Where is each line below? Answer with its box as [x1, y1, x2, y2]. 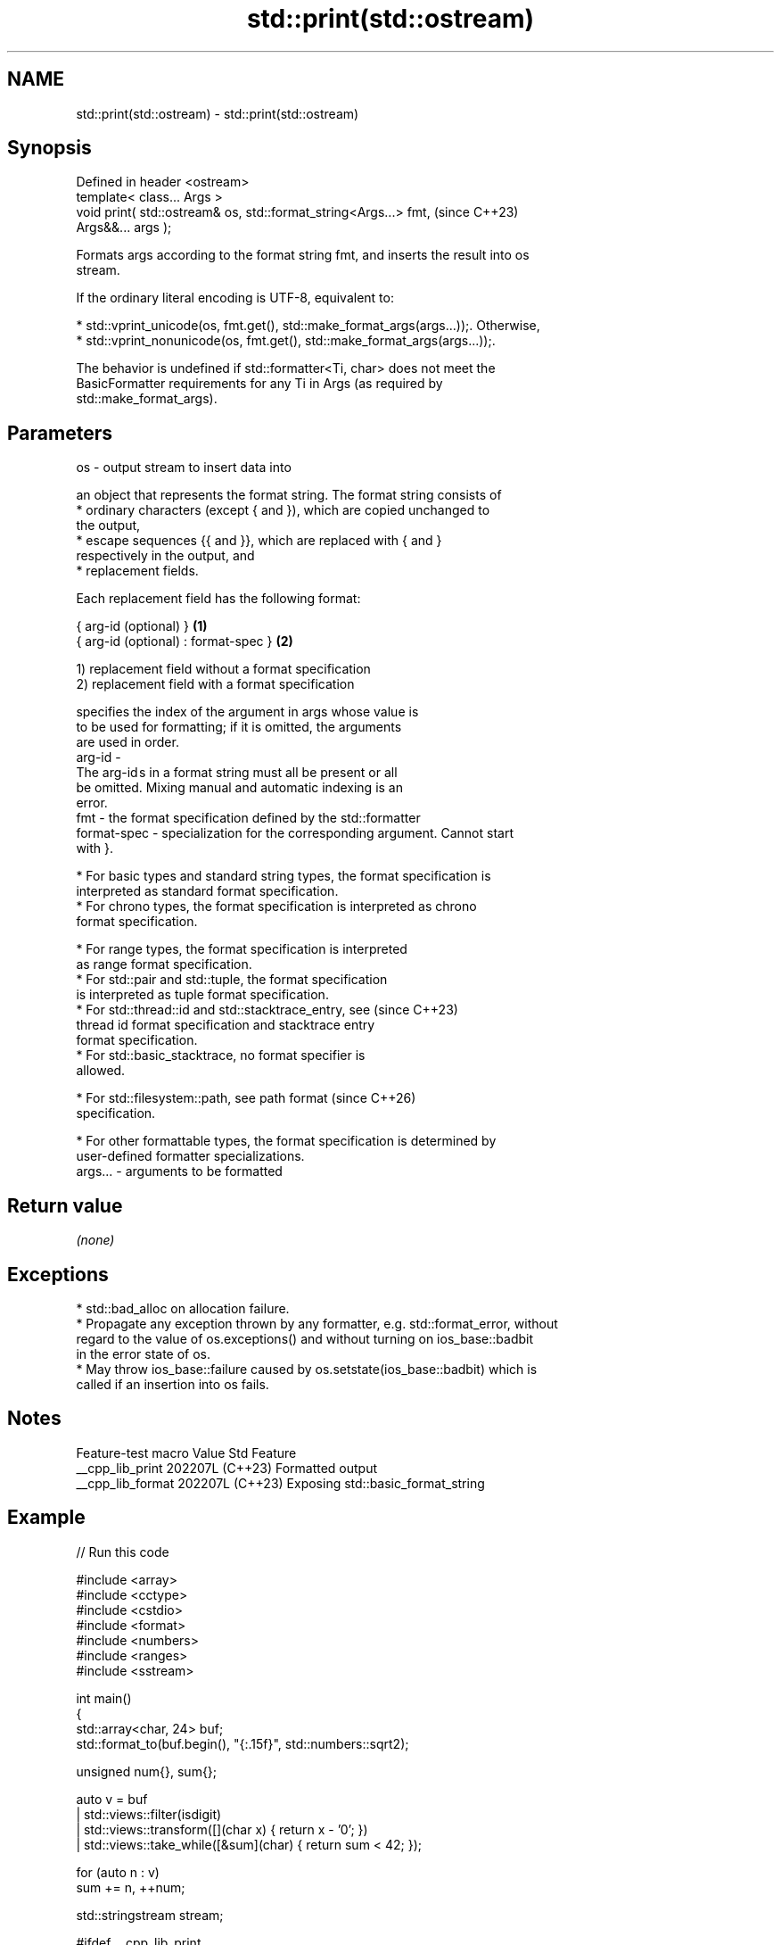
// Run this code [76, 1544, 169, 1560]
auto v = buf [76, 1791, 148, 1807]
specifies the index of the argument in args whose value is [76, 704, 419, 720]
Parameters [7, 421, 112, 444]
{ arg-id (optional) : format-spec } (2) [76, 633, 293, 650]
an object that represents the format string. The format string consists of [76, 487, 502, 503]
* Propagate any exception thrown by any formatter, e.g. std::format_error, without [76, 1315, 558, 1331]
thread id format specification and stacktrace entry [76, 1017, 375, 1033]
